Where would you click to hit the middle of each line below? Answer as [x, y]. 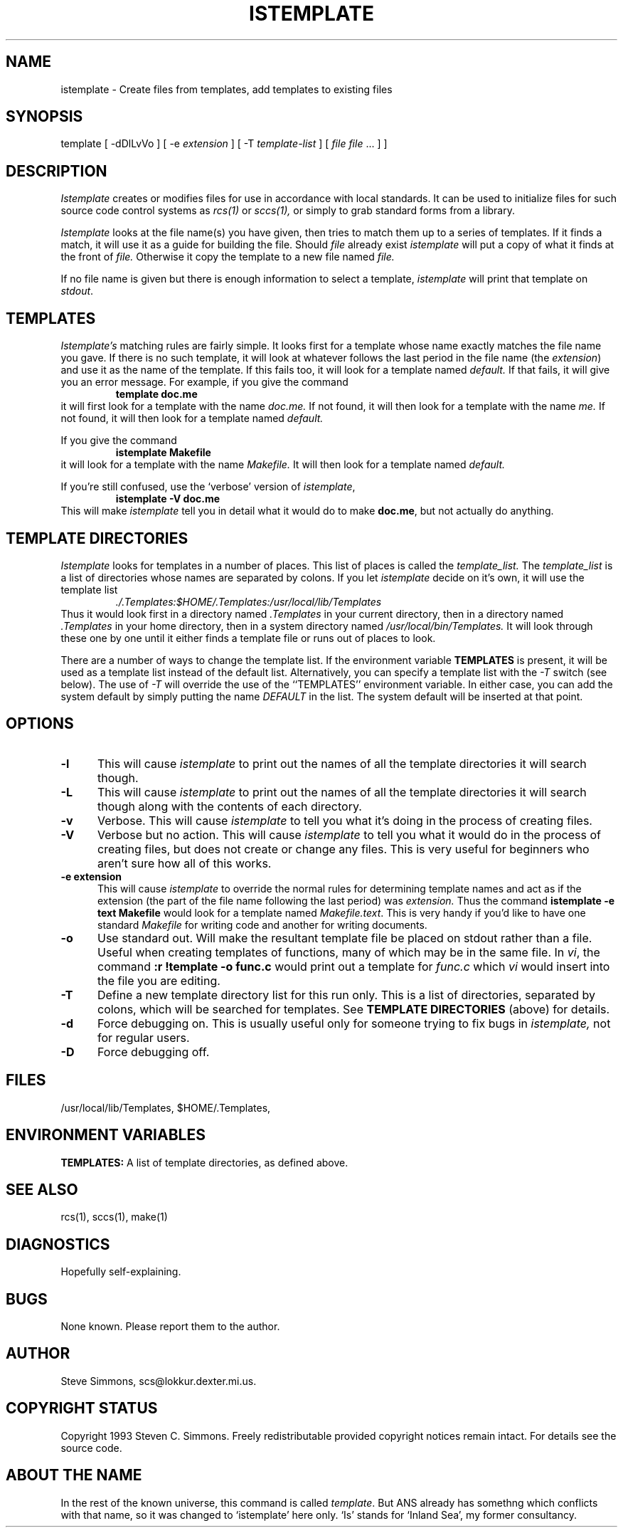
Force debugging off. [153, 1052]
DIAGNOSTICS [58, 1244]
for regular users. [143, 1037]
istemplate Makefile [163, 453]
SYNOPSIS [44, 117]
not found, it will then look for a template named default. [192, 418]
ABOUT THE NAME [74, 1475]
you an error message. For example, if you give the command [204, 382]
